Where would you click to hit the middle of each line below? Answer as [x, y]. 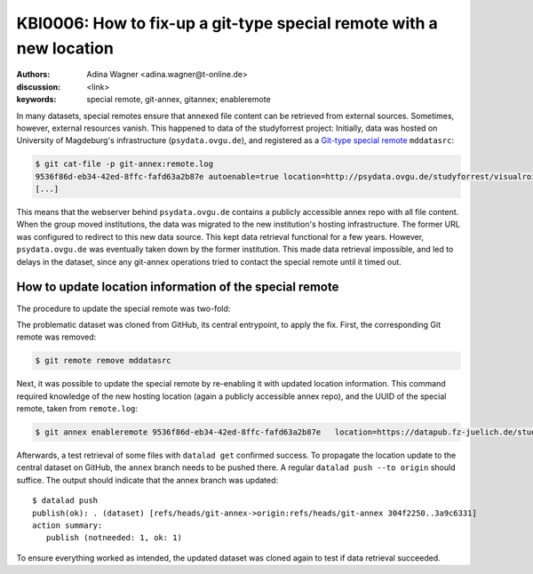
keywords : [36, 100]
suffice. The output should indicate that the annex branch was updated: [147, 480]
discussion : [39, 87]
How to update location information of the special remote [178, 287]
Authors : [33, 75]
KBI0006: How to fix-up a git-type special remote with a [227, 23]
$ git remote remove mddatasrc [103, 361]
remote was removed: [56, 337]
